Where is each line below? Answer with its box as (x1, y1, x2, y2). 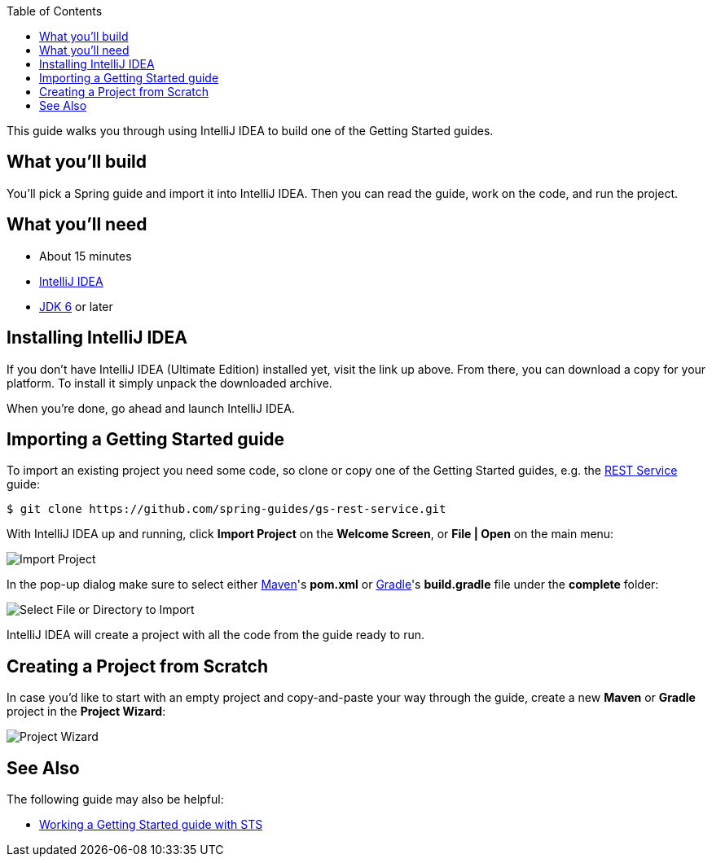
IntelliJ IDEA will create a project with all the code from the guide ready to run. (7, 628, 425, 642)
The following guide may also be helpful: (7, 792, 224, 807)
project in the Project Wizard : (7, 704, 166, 719)
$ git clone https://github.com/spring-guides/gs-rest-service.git (7, 502, 446, 516)
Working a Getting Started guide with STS (39, 817, 263, 832)
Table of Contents (7, 4, 103, 18)
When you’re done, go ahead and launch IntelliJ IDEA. (7, 401, 295, 415)
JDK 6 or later (39, 299, 113, 313)
